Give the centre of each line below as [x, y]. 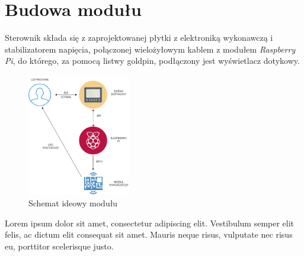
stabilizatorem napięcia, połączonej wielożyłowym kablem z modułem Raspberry [150, 49]
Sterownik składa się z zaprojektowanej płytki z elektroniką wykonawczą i [139, 38]
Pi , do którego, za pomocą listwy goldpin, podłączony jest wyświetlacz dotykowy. [152, 61]
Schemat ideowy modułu [73, 202]
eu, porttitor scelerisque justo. [59, 246]
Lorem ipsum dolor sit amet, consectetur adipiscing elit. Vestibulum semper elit [150, 223]
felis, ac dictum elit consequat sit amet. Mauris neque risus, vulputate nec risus [149, 234]
